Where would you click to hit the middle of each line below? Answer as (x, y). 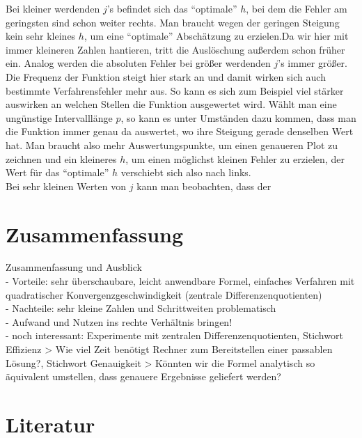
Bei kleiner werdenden (53, 8)
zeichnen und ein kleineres (61, 158)
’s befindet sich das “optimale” (172, 8)
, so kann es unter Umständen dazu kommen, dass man (238, 117)
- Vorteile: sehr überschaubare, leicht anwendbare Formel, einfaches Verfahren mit (180, 281)
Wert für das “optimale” (57, 172)
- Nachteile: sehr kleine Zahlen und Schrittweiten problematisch (141, 308)
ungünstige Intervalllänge (59, 117)
